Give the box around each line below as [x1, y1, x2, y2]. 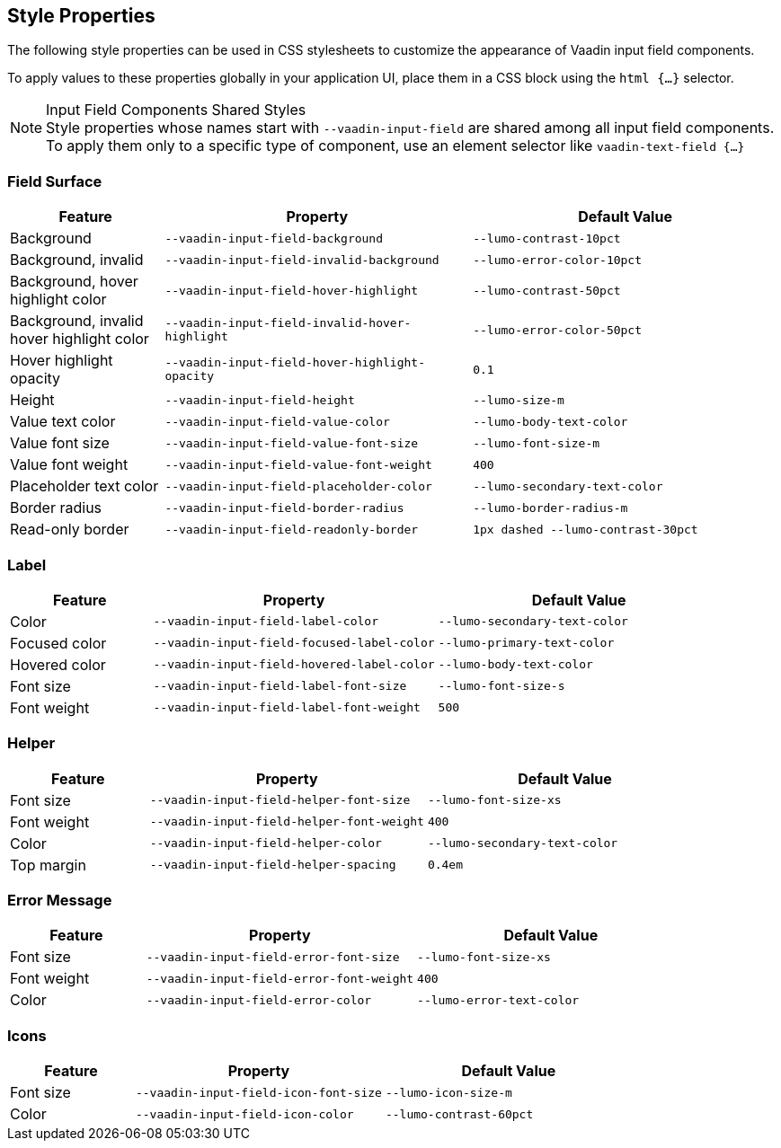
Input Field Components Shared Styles [46, 101, 306, 119]
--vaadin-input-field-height [164, 393, 355, 407]
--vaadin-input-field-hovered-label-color [153, 658, 435, 672]
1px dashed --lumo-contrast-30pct [473, 522, 698, 536]
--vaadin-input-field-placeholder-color [164, 479, 432, 493]
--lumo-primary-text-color [438, 636, 615, 650]
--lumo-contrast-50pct [473, 283, 621, 297]
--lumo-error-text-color [417, 993, 580, 1007]
